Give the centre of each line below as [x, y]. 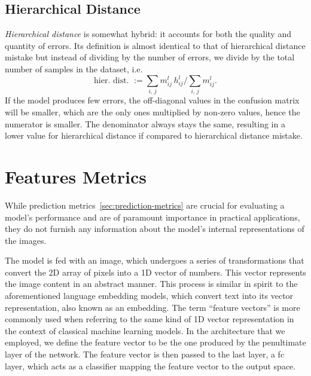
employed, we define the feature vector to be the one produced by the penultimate [155, 342]
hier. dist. [112, 81]
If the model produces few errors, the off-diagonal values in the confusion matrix [152, 100]
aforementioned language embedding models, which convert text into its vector [149, 296]
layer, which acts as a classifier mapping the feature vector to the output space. [150, 366]
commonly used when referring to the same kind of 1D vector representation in [150, 319]
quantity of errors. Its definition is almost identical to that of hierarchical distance [155, 45]
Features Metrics [76, 176]
